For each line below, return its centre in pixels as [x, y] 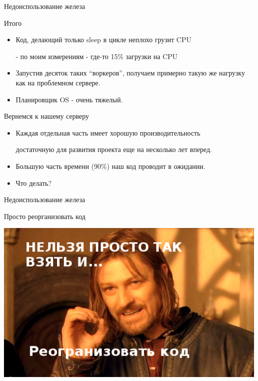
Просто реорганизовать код [45, 216]
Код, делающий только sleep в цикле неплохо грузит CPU [103, 39]
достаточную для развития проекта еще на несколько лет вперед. [114, 149]
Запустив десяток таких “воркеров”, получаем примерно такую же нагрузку [130, 73]
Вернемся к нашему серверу [47, 116]
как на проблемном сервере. [58, 82]
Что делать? [33, 183]
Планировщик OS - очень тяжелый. [69, 99]
